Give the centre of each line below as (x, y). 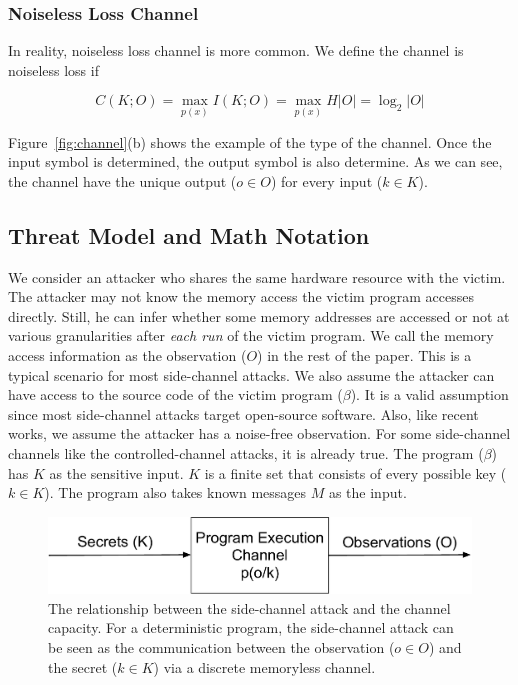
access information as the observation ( (127, 354)
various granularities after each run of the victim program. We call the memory (251, 335)
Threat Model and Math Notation (189, 234)
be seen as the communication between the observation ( (221, 647)
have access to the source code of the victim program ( (175, 394)
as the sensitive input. (116, 472)
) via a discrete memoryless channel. (264, 666)
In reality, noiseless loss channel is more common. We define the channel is (236, 50)
